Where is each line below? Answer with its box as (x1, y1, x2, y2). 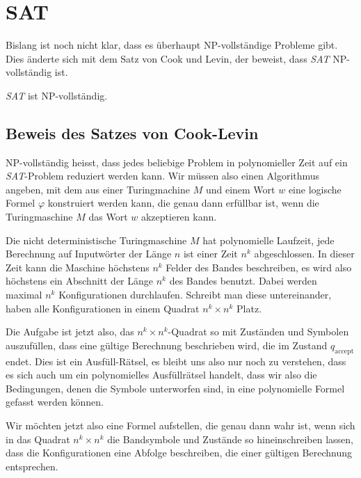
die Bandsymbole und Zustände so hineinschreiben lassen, (107, 431, 353, 446)
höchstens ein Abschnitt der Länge (6, 273, 154, 288)
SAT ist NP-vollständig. (6, 88, 108, 102)
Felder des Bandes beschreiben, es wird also (166, 260, 352, 274)
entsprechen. (6, 459, 58, 473)
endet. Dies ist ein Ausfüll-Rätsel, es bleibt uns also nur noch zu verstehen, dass (6, 353, 346, 368)
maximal (6, 287, 42, 302)
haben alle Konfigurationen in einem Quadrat (6, 301, 200, 315)
